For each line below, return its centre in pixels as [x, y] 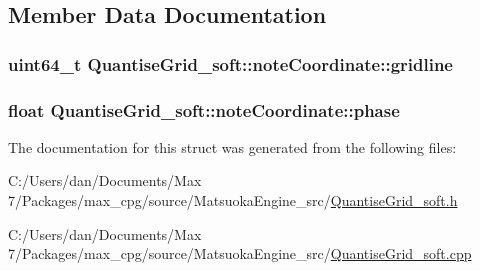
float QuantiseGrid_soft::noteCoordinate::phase [204, 109]
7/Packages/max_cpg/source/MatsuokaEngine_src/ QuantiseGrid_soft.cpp [240, 253]
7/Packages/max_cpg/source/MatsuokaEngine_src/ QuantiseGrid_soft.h [233, 200]
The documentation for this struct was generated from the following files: [232, 146]
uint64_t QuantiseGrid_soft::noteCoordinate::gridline [230, 63]
